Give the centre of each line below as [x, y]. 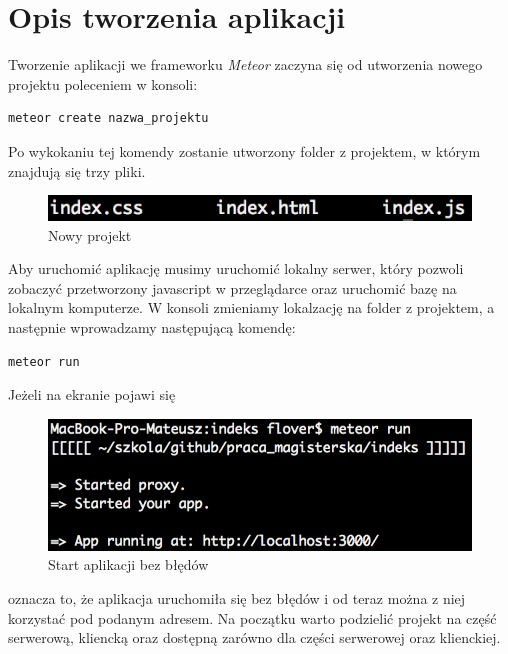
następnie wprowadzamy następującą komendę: [152, 327]
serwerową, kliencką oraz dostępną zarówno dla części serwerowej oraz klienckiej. [254, 637]
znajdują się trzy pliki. [77, 170]
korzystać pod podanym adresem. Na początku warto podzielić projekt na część [252, 617]
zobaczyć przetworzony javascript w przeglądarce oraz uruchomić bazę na [232, 287]
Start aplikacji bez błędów [128, 564]
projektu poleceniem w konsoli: [103, 83]
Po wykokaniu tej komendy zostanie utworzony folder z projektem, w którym [244, 150]
